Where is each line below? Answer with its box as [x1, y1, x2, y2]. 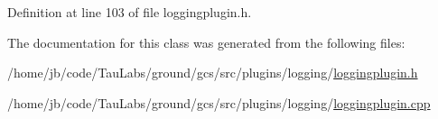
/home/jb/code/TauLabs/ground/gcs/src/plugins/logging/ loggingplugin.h [7, 63, 418, 82]
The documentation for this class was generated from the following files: [7, 32, 405, 51]
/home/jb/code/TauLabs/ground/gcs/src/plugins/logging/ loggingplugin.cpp [7, 93, 431, 112]
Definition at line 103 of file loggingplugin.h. [7, 3, 252, 21]
